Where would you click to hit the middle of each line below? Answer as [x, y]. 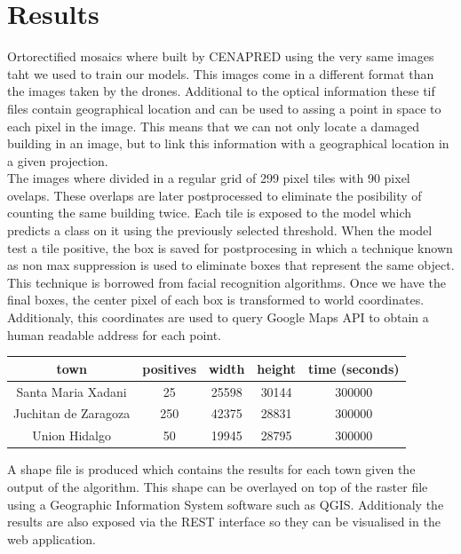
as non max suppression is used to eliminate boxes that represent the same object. [231, 265]
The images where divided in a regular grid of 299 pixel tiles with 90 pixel [209, 178]
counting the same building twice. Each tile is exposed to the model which [210, 213]
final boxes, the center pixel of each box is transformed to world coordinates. [216, 300]
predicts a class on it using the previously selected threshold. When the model [220, 230]
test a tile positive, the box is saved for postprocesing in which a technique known [230, 247]
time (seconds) [354, 368]
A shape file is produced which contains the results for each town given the [211, 469]
